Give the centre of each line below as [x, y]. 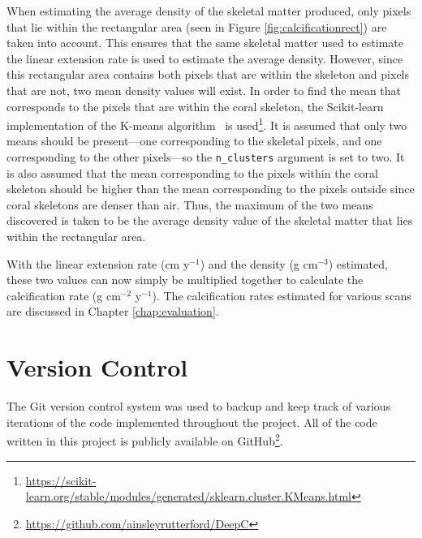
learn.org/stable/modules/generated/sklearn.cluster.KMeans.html [188, 496]
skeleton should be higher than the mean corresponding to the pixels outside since [211, 189]
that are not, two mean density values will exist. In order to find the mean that [204, 90]
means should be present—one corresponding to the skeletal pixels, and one [194, 141]
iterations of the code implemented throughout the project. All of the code [192, 422]
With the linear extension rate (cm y [98, 263]
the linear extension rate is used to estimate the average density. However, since [205, 58]
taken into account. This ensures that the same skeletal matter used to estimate [205, 43]
